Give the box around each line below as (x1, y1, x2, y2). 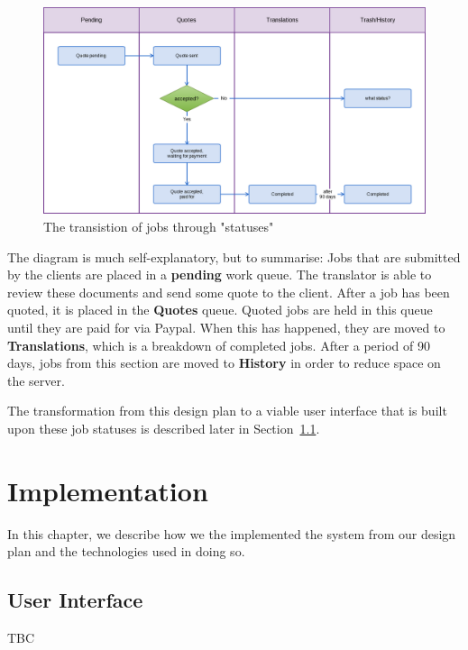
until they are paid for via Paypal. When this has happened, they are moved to (7, 317, 445, 336)
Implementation (7, 471, 208, 508)
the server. (7, 371, 65, 389)
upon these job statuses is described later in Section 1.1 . (7, 418, 320, 437)
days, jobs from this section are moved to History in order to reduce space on (7, 353, 441, 372)
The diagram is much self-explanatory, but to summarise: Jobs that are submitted (7, 247, 461, 266)
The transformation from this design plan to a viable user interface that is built (7, 401, 447, 420)
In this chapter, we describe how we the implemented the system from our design (7, 524, 456, 543)
